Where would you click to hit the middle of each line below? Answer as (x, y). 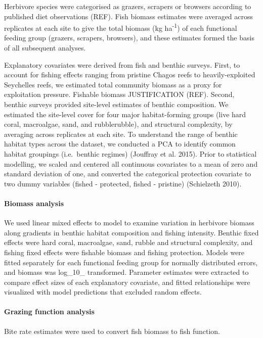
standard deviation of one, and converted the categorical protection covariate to (128, 174)
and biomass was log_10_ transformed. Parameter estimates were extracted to (126, 272)
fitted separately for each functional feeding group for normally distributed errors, (131, 262)
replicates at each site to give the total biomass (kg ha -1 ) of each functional (121, 27)
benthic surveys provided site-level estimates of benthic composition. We (116, 104)
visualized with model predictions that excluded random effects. (103, 292)
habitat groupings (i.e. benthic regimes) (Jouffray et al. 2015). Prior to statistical (130, 153)
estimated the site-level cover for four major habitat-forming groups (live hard (125, 114)
